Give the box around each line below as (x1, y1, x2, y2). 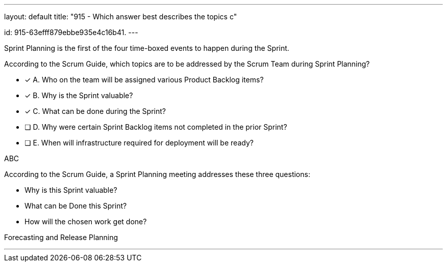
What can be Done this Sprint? (24, 201, 127, 210)
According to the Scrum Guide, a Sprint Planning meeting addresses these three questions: (4, 170, 310, 179)
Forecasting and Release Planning (4, 233, 118, 242)
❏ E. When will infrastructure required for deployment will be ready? (24, 138, 254, 147)
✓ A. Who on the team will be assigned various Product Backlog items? (24, 75, 264, 84)
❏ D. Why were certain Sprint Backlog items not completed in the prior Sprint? (24, 123, 287, 131)
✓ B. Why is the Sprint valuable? (24, 91, 133, 100)
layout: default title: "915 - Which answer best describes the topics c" (4, 12, 237, 21)
